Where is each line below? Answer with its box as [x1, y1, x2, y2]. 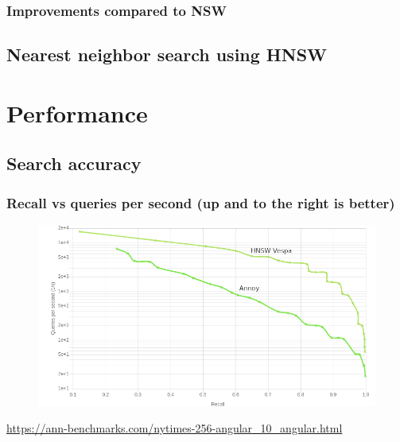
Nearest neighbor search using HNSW [6, 42, 328, 67]
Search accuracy [6, 151, 142, 176]
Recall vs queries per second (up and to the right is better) [6, 192, 395, 212]
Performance [6, 96, 148, 129]
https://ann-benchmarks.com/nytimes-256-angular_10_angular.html [6, 420, 343, 436]
